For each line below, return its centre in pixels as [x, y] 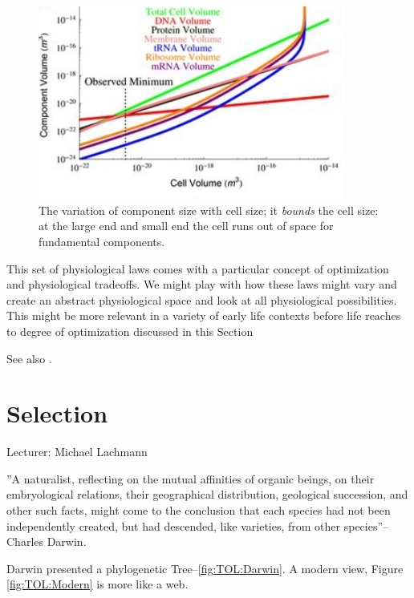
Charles [25, 541]
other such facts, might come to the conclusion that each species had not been [199, 510]
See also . [29, 358]
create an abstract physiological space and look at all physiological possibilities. [202, 299]
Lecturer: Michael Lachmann [77, 452]
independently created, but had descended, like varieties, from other [174, 525]
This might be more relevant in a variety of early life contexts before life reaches [204, 315]
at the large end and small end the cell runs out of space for [186, 226]
